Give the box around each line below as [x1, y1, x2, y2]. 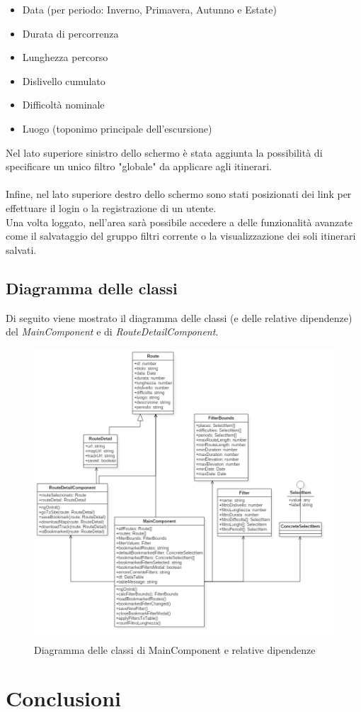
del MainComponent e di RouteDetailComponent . [6, 324, 219, 339]
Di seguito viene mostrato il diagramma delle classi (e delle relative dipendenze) [6, 310, 353, 325]
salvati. [6, 242, 37, 257]
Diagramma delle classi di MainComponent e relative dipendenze [34, 642, 316, 657]
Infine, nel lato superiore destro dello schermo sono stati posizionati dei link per [6, 187, 352, 201]
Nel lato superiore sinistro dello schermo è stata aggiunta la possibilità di [6, 145, 323, 160]
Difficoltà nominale [22, 97, 105, 112]
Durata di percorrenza [22, 26, 119, 40]
